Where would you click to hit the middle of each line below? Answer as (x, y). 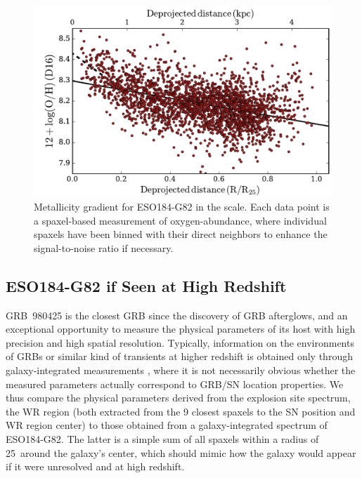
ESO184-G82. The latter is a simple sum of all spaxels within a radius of (162, 438)
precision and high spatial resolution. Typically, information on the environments (180, 342)
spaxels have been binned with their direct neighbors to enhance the (181, 234)
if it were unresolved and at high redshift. (95, 466)
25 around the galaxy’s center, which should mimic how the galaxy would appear (181, 452)
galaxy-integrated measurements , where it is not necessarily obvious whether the (181, 370)
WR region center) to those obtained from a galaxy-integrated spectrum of (167, 425)
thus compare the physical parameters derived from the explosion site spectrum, (178, 398)
